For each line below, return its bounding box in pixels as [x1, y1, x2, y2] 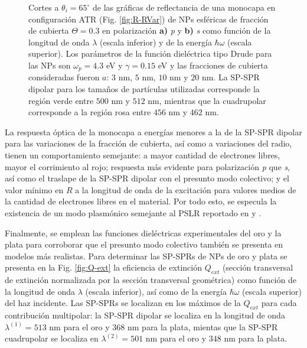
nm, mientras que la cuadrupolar [148, 94, 266, 106]
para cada [261, 297, 297, 309]
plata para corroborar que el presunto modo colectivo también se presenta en [5, 238, 283, 251]
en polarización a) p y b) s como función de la [102, 24, 271, 37]
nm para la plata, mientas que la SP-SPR [127, 320, 278, 333]
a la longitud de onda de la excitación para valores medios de [75, 183, 296, 196]
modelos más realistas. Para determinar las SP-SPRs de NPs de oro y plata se [5, 249, 288, 262]
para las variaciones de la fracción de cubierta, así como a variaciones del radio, [5, 137, 292, 149]
